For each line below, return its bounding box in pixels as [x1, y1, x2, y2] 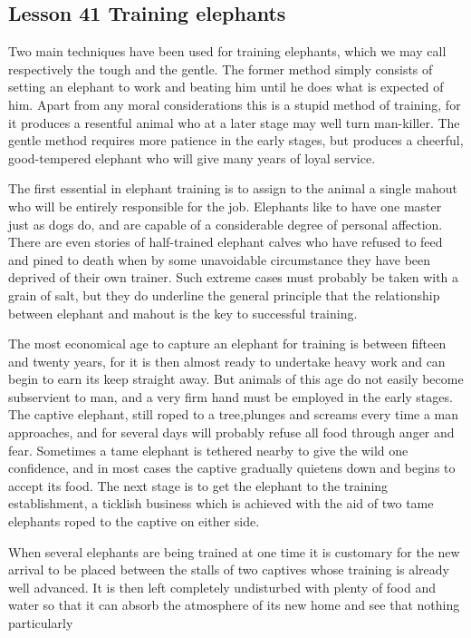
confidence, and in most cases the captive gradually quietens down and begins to [8, 458, 456, 477]
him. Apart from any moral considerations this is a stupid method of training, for [8, 94, 461, 113]
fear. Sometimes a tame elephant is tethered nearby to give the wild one [8, 440, 409, 459]
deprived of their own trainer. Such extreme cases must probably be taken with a [8, 268, 459, 287]
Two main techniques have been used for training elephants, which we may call [8, 42, 447, 61]
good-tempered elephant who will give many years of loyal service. [8, 148, 376, 167]
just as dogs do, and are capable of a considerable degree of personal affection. [8, 214, 443, 233]
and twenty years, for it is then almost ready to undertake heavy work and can [8, 351, 446, 370]
